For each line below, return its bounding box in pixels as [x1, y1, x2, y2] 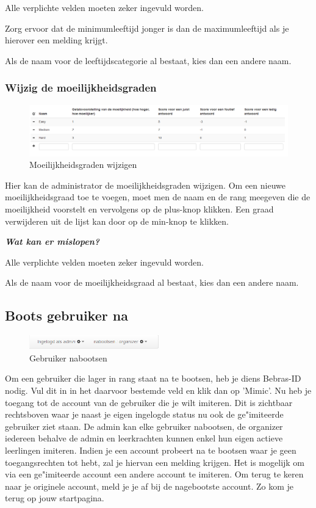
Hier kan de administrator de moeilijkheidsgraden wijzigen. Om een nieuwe [5, 178, 285, 191]
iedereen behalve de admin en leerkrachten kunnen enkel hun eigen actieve [5, 432, 283, 445]
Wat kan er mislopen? [5, 235, 100, 248]
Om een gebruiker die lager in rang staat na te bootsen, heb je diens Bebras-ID [5, 372, 301, 385]
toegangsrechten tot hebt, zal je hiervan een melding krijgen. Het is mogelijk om [5, 455, 305, 468]
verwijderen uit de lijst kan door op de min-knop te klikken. [5, 214, 229, 227]
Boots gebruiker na [5, 306, 128, 325]
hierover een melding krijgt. [5, 34, 108, 46]
